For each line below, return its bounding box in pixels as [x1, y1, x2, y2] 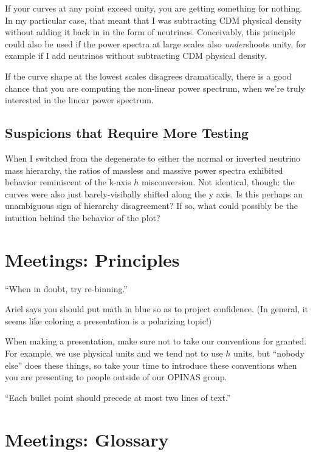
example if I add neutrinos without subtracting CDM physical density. [5, 49, 267, 62]
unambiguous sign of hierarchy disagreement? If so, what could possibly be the [5, 199, 298, 212]
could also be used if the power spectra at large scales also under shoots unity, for [5, 37, 306, 50]
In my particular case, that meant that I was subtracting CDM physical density [5, 13, 302, 26]
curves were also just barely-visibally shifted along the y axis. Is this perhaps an [5, 187, 303, 200]
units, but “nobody [233, 347, 304, 360]
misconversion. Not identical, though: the [141, 176, 295, 188]
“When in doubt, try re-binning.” [5, 282, 128, 295]
